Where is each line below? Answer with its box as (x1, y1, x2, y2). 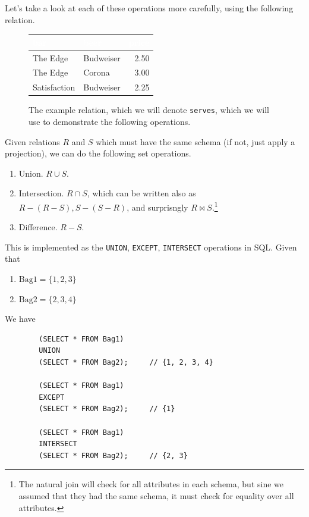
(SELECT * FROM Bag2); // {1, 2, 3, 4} (39, 358, 213, 366)
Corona (83, 66, 110, 79)
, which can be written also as (87, 187, 196, 199)
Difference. (18, 221, 58, 233)
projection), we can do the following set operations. (5, 147, 191, 159)
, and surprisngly (127, 200, 188, 213)
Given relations (5, 135, 60, 148)
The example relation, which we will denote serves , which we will (29, 104, 270, 116)
